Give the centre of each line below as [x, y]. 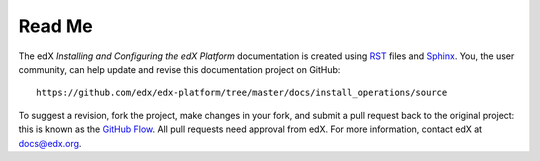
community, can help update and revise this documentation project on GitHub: [179, 69]
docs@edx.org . [50, 143]
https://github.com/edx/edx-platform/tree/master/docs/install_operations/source [242, 93]
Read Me [56, 26]
